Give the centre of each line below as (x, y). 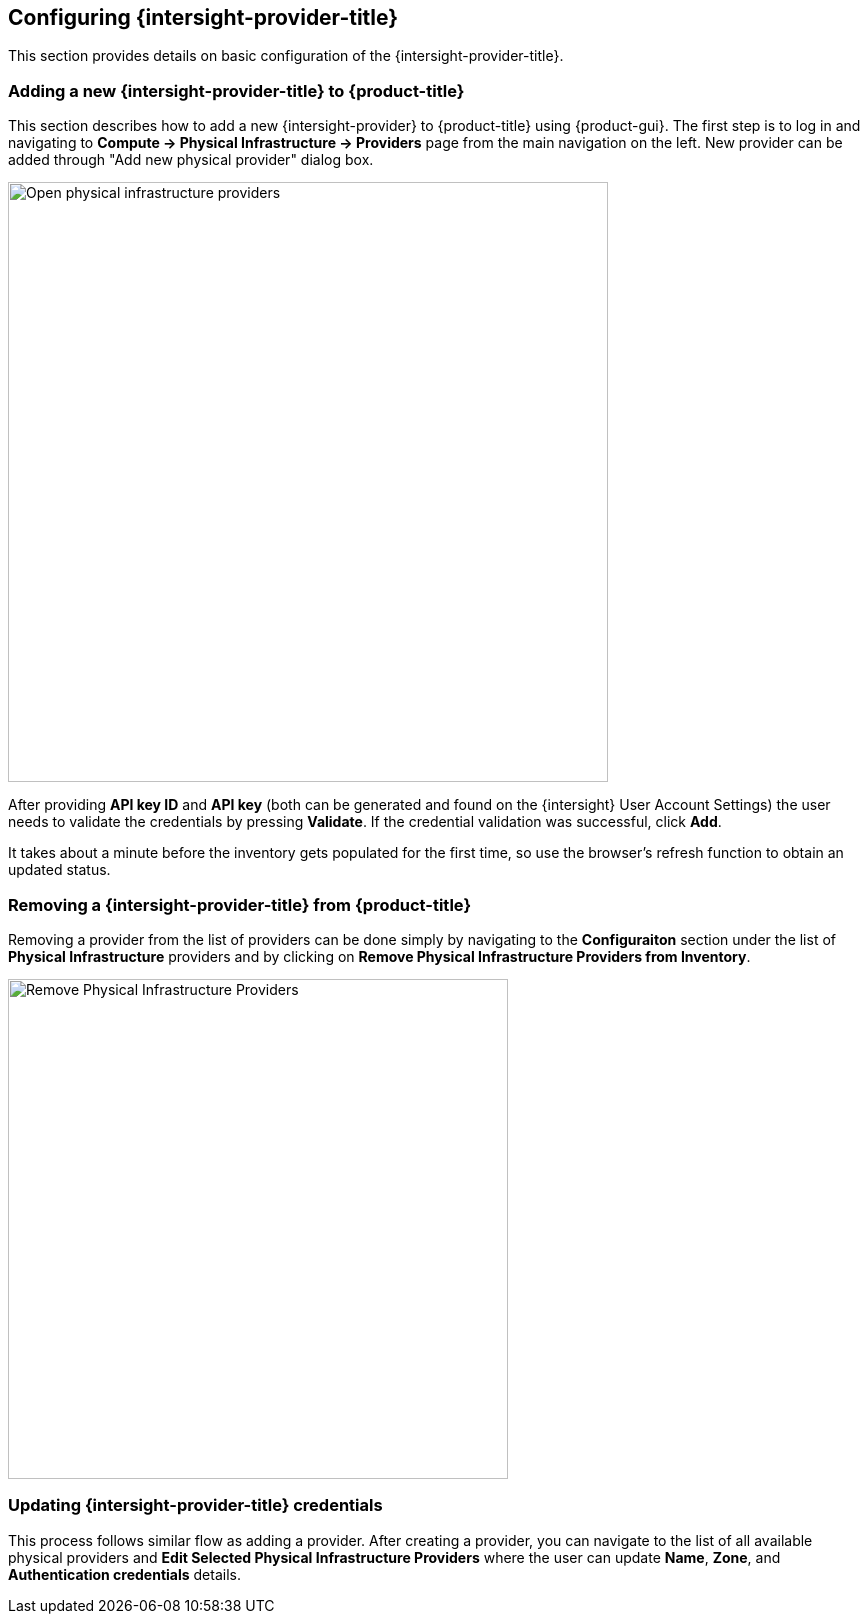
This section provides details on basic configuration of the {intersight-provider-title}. (286, 56)
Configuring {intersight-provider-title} (203, 17)
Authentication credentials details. (124, 1574)
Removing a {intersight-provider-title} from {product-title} (240, 904)
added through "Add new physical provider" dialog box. (191, 160)
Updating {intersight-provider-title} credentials (195, 1505)
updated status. (59, 870)
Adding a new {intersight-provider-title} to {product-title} (236, 90)
